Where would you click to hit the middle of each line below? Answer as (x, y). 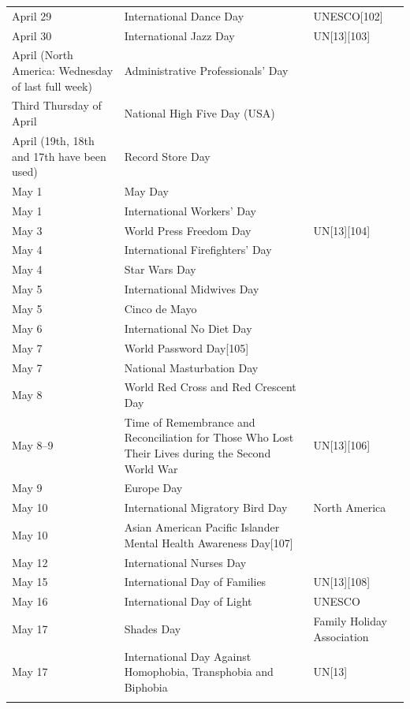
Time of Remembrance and (190, 422)
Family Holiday (350, 621)
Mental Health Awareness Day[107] (209, 542)
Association (341, 636)
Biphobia (146, 687)
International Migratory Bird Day (206, 507)
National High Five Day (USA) (199, 113)
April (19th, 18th (53, 140)
